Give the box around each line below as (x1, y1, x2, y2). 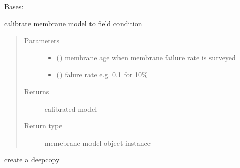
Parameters (24, 35, 59, 46)
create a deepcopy (4, 154, 60, 165)
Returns (24, 86, 49, 96)
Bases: (4, 1, 24, 11)
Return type (24, 120, 63, 131)
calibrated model (44, 103, 97, 114)
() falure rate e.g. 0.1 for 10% (56, 69, 148, 80)
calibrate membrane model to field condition (4, 18, 142, 28)
